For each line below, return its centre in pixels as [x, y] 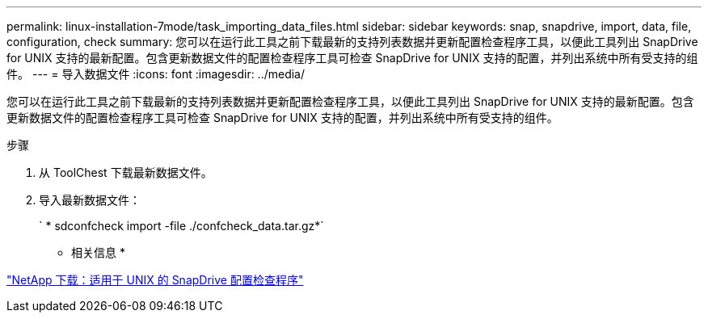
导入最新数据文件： [90, 200]
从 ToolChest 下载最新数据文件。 [126, 172]
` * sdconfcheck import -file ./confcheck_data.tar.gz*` [181, 226]
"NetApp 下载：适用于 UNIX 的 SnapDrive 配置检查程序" [155, 280]
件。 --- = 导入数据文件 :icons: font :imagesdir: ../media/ [156, 74]
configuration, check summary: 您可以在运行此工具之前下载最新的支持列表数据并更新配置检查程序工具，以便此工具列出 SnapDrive [352, 42]
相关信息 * [98, 252]
